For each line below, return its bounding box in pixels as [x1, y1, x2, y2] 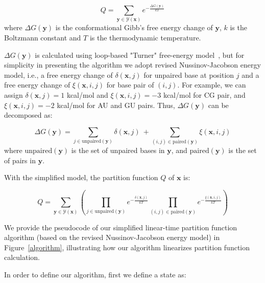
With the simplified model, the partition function [4, 172, 158, 183]
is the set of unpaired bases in [71, 145, 165, 156]
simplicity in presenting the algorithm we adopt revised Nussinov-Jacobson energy [4, 59, 261, 70]
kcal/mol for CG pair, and [163, 89, 246, 100]
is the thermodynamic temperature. [89, 32, 201, 43]
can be [208, 99, 229, 110]
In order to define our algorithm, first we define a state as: [4, 269, 186, 279]
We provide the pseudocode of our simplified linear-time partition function [4, 222, 237, 232]
